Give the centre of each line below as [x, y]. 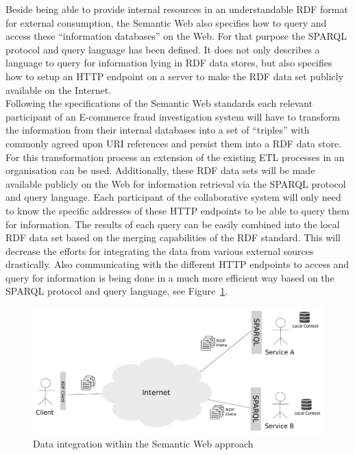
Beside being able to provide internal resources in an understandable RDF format [177, 9]
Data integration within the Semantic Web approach [143, 443]
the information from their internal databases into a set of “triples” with [158, 130]
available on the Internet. [59, 89]
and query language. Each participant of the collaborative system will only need [173, 197]
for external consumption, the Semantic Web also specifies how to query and [166, 22]
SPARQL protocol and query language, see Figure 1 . [117, 291]
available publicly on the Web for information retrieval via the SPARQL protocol [176, 183]
